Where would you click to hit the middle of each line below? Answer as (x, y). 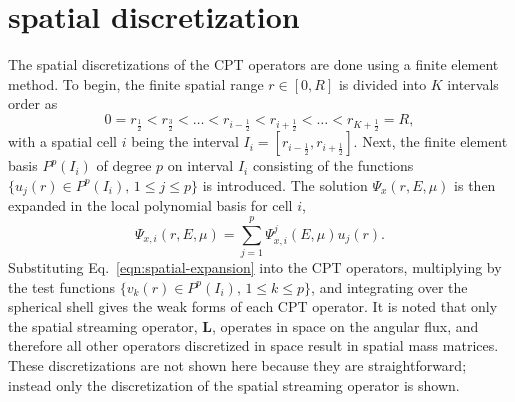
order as (33, 103)
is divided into (382, 83)
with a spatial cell (62, 141)
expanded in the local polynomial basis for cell (150, 205)
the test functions (62, 286)
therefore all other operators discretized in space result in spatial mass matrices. (253, 345)
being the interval (185, 141)
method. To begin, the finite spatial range (136, 83)
